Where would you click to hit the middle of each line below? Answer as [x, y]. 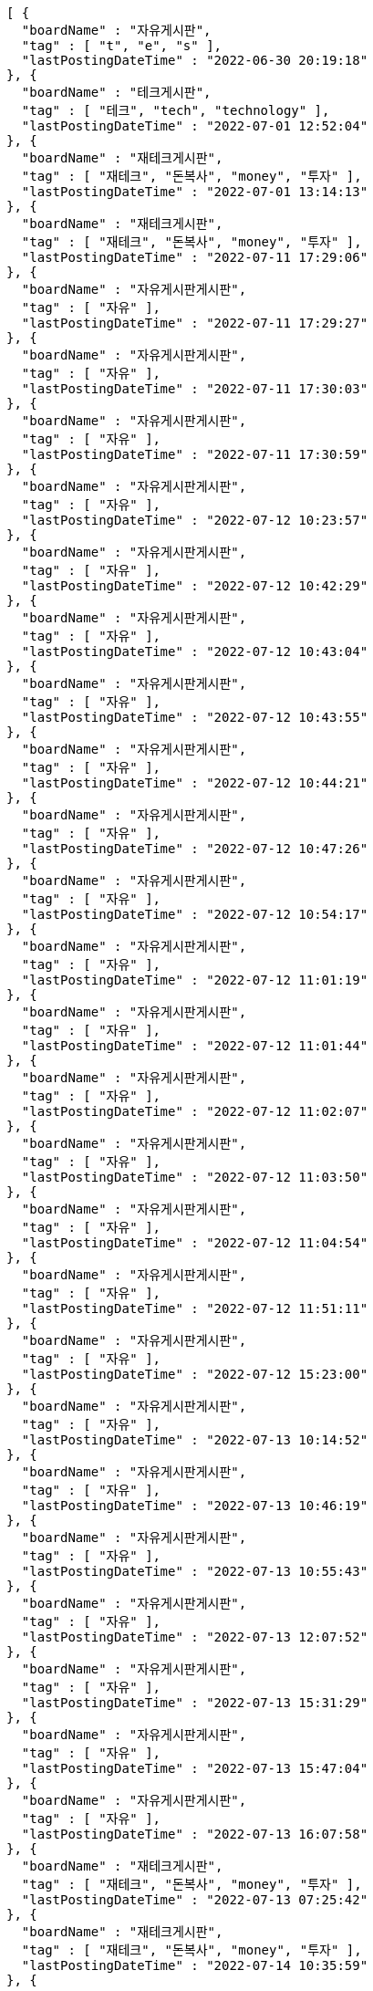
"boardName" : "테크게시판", [116, 92]
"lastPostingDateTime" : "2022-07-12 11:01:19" [195, 980]
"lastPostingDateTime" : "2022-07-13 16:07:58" [195, 1834]
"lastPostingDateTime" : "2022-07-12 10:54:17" [195, 914]
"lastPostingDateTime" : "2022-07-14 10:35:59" [195, 1965]
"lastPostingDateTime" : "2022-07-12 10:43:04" [195, 652]
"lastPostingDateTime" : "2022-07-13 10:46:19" [195, 1506]
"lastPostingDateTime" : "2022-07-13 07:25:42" [195, 1900]
